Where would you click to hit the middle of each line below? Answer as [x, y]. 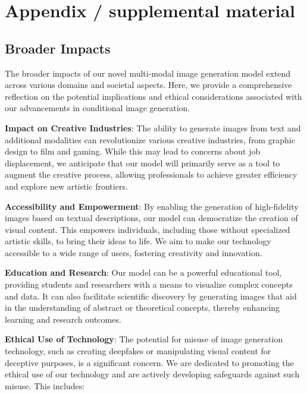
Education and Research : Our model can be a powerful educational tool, [143, 272]
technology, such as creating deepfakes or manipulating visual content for [138, 351]
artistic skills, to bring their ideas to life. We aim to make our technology [138, 241]
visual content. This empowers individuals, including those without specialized [148, 229]
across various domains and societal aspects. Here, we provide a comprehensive [148, 85]
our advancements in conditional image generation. [98, 108]
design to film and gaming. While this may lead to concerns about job [133, 151]
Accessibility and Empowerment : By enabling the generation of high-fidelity [152, 206]
